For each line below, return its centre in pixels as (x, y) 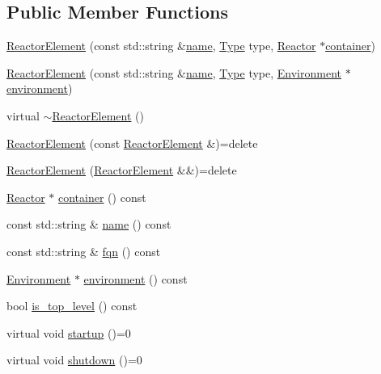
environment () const (135, 278)
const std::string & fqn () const (84, 251)
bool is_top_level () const (72, 306)
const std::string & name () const (89, 224)
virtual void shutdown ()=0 (74, 360)
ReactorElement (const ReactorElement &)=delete (132, 143)
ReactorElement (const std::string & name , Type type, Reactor (161, 46)
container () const (102, 197)
